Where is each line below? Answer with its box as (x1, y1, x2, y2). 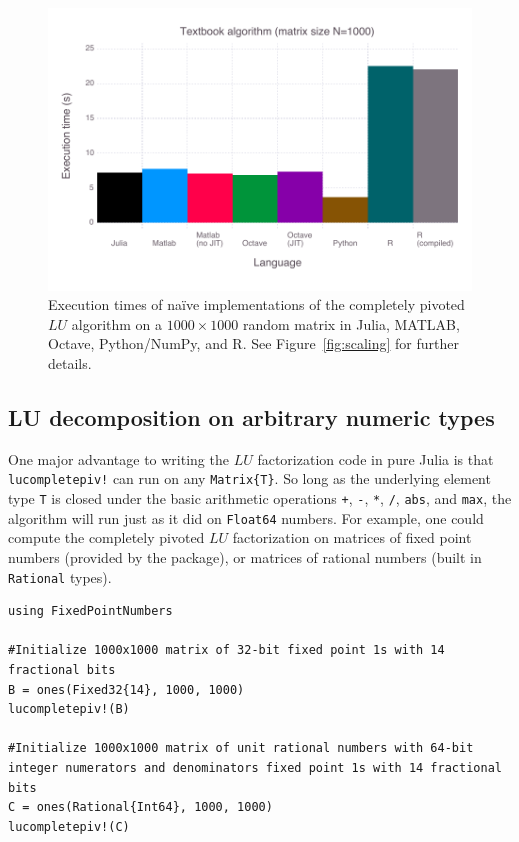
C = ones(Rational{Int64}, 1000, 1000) (8, 800, 273, 815)
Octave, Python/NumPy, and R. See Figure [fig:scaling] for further (48, 333, 459, 354)
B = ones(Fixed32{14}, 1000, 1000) (8, 682, 245, 697)
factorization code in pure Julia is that (257, 448, 494, 469)
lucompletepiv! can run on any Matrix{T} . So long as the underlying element (8, 468, 491, 489)
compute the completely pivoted (8, 527, 205, 548)
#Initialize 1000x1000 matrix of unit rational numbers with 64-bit (8, 741, 474, 756)
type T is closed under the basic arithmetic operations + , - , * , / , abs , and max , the (8, 488, 512, 509)
